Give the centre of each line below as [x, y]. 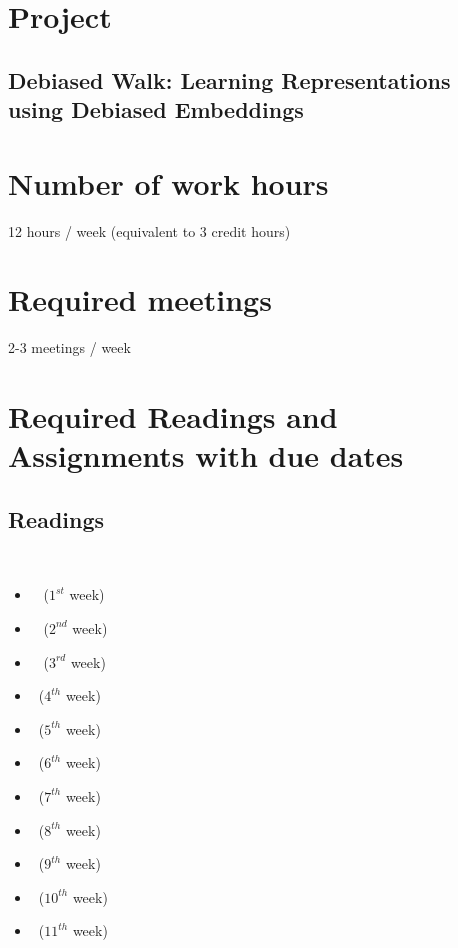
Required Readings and [173, 416]
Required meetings [140, 299]
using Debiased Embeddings [156, 109]
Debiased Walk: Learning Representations [229, 79]
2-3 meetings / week [69, 347]
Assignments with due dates [206, 455]
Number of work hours [168, 182]
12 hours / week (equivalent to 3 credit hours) [149, 230]
